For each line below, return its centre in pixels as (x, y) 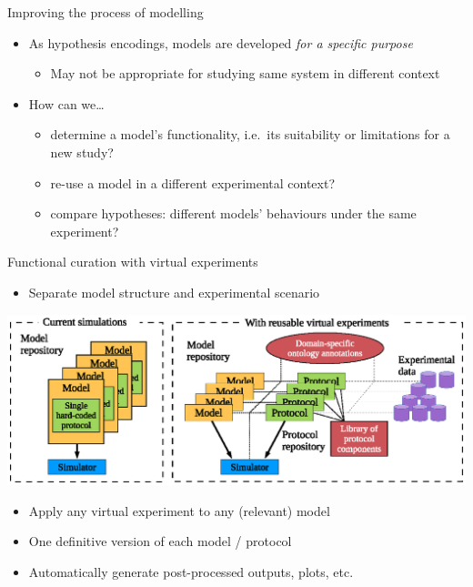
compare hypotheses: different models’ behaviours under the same (233, 213)
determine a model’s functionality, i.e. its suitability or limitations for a (250, 134)
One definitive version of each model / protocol (160, 541)
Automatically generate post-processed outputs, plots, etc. (191, 571)
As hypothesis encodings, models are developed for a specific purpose (221, 42)
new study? (82, 152)
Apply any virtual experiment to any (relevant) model (179, 510)
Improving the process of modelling (106, 12)
